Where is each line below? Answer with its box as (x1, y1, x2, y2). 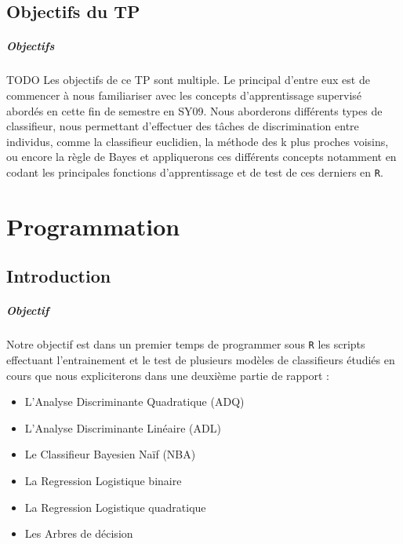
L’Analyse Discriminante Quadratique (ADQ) (24, 393, 245, 410)
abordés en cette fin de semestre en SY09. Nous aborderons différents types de (6, 102, 383, 119)
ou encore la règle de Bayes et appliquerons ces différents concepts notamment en (6, 148, 397, 165)
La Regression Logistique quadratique (24, 498, 206, 515)
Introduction (6, 264, 111, 288)
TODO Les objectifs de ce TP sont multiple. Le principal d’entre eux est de (6, 71, 370, 88)
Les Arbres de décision (24, 525, 133, 542)
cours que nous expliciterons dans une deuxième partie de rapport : (6, 367, 329, 383)
